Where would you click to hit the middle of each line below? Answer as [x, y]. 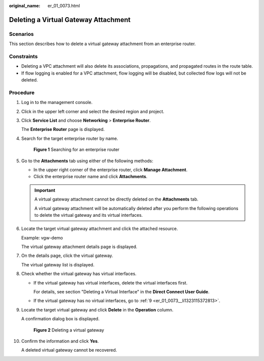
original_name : [25, 6]
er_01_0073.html [64, 6]
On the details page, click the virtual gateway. [67, 256]
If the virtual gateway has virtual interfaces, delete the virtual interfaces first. [110, 283]
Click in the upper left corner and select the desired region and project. [93, 111]
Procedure [22, 92]
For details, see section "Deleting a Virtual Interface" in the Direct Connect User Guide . [121, 292]
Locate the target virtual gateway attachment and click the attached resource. [99, 229]
